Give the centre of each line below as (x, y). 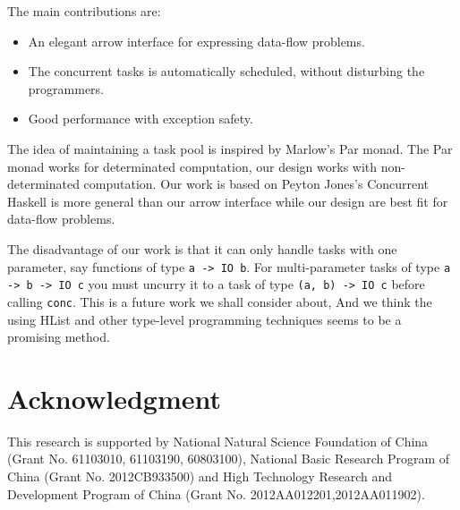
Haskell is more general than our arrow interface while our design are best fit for (228, 201)
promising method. (59, 337)
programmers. (66, 88)
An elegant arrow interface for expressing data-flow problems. (196, 41)
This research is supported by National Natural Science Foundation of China (218, 441)
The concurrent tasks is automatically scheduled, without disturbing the (226, 71)
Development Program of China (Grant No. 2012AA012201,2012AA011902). (216, 493)
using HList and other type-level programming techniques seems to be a (204, 319)
